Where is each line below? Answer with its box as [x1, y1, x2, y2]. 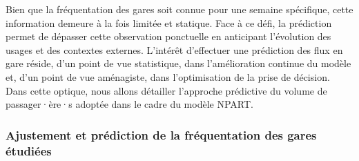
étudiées [6, 142, 52, 159]
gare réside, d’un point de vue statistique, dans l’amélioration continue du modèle [6, 56, 351, 70]
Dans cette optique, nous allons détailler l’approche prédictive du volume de [6, 83, 327, 97]
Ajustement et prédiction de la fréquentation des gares [6, 126, 317, 143]
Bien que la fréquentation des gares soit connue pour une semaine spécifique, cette [6, 2, 353, 16]
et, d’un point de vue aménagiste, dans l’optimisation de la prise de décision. [6, 69, 330, 84]
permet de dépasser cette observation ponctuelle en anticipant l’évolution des [6, 29, 331, 44]
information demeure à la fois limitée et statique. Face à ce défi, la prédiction [6, 15, 332, 30]
